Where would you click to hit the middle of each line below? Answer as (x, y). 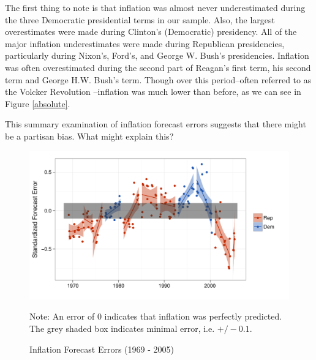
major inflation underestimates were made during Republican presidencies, (145, 43)
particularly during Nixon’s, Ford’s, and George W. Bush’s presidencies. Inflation (157, 55)
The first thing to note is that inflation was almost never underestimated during (155, 7)
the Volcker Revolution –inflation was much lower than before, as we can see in (153, 92)
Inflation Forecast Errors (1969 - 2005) (102, 349)
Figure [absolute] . (38, 103)
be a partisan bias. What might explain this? (89, 136)
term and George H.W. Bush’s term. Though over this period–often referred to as (158, 79)
